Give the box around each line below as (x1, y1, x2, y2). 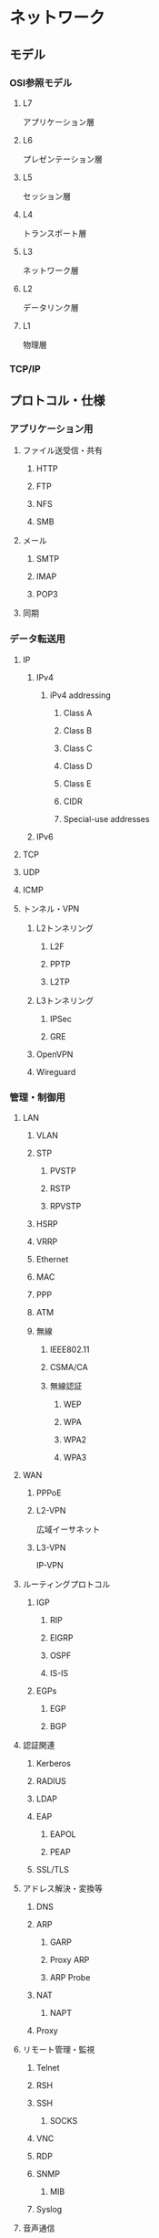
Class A (63, 707, 93, 718)
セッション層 (22, 190, 71, 201)
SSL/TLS (35, 1864, 70, 1875)
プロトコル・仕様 (9, 393, 105, 408)
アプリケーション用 (9, 423, 94, 436)
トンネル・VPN (22, 903, 80, 913)
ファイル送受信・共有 (22, 445, 103, 456)
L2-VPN (35, 1505, 66, 1516)
